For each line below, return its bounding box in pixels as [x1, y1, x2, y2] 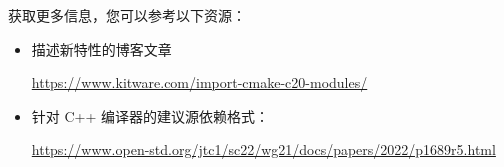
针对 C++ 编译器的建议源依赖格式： [31, 105, 270, 126]
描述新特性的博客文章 [31, 38, 172, 59]
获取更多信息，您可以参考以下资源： [8, 5, 246, 25]
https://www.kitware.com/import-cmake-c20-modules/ [31, 72, 368, 93]
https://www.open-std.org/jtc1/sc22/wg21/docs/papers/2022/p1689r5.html [31, 139, 496, 160]
